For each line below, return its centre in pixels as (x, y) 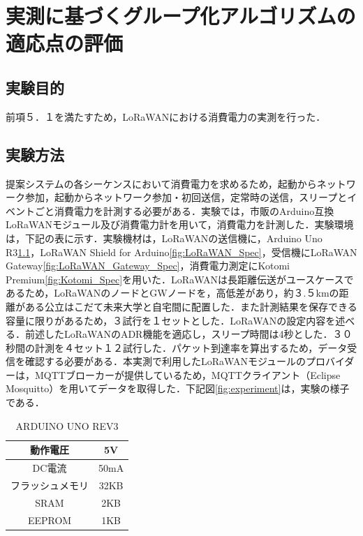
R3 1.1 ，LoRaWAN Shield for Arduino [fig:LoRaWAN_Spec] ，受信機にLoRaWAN (181, 252)
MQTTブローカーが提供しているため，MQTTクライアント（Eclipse (187, 374)
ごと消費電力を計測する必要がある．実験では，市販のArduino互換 (184, 210)
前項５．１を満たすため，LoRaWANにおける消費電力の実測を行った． (166, 116)
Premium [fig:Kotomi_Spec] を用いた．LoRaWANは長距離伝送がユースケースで (180, 279)
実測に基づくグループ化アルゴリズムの (181, 16)
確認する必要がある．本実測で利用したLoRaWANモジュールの (165, 361)
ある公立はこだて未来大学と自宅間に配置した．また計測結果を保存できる (191, 306)
